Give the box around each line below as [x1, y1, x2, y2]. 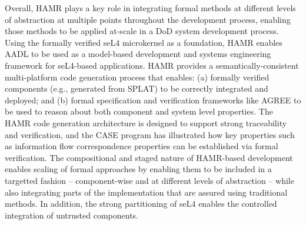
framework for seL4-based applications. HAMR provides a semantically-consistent [5, 59, 299, 71]
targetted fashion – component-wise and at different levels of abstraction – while [5, 174, 294, 186]
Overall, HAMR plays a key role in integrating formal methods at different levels [5, 2, 296, 14]
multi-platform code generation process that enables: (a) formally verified [5, 70, 270, 83]
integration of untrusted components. [5, 209, 138, 221]
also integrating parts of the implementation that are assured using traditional [5, 186, 288, 198]
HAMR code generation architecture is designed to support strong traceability [5, 116, 287, 129]
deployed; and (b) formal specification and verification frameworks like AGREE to [5, 93, 301, 106]
